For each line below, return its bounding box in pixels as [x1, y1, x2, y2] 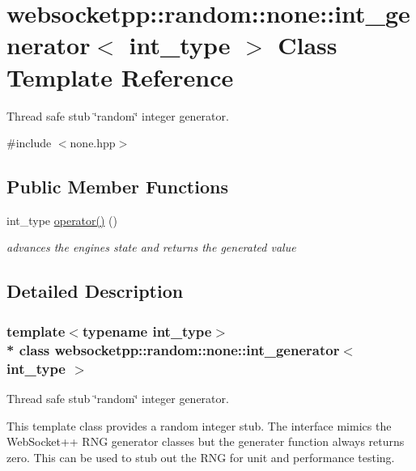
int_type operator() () [6, 211, 118, 228]
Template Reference [6, 60, 234, 93]
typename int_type [82, 320, 212, 341]
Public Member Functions [6, 174, 228, 199]
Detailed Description [6, 278, 184, 303]
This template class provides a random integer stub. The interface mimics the [6, 417, 392, 434]
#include [6, 134, 52, 151]
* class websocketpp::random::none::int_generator [6, 339, 340, 359]
